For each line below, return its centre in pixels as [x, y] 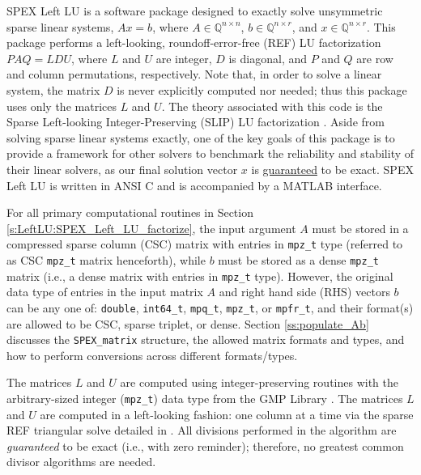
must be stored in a [360, 228]
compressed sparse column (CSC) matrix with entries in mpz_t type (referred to [205, 244]
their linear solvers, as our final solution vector [122, 169]
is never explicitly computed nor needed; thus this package [262, 89]
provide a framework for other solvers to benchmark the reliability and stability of [210, 153]
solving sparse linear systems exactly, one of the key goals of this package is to [201, 137]
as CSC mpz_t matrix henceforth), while [106, 259]
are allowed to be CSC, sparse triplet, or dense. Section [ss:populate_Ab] [188, 323]
